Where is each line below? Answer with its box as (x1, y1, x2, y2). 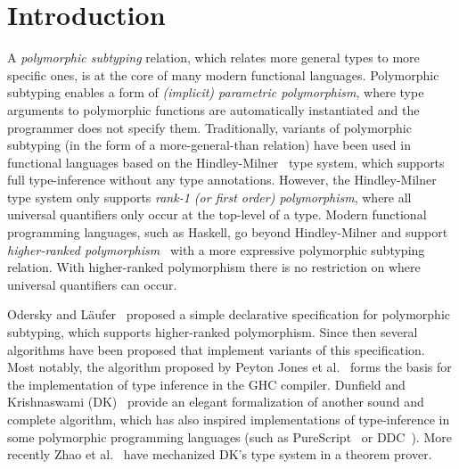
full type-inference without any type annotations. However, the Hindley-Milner (7, 170, 437, 189)
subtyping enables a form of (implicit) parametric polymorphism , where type (7, 83, 424, 102)
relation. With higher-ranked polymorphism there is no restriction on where (7, 258, 421, 276)
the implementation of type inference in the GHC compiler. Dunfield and (7, 374, 406, 393)
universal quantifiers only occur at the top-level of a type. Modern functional (7, 205, 427, 224)
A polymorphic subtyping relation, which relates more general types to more (7, 48, 420, 67)
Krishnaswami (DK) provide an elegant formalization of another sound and (7, 392, 424, 411)
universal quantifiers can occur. (7, 275, 177, 293)
